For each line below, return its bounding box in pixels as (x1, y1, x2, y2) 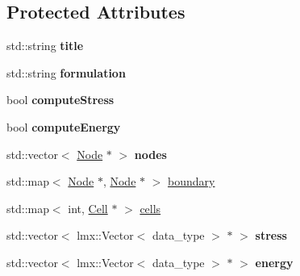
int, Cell (68, 199, 108, 216)
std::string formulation (6, 64, 126, 81)
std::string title (6, 37, 84, 54)
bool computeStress (6, 91, 115, 108)
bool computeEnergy (6, 118, 121, 135)
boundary (168, 173, 215, 190)
